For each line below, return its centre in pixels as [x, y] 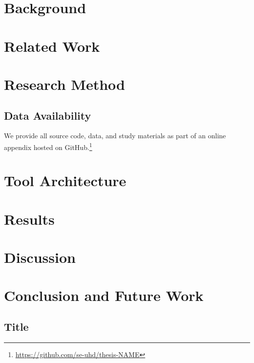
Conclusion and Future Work [104, 295]
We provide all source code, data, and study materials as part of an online [115, 136]
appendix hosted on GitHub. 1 [48, 146]
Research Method [64, 84]
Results [29, 219]
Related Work [52, 46]
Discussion [40, 257]
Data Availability [48, 115]
